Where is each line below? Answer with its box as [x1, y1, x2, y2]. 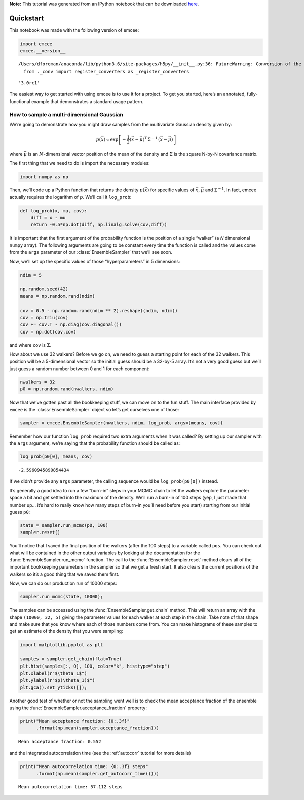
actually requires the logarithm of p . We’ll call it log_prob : [9, 194, 132, 200]
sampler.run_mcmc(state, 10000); [20, 594, 103, 600]
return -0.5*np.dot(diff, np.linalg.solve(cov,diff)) [30, 222, 167, 228]
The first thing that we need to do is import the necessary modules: [9, 160, 150, 166]
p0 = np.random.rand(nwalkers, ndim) [20, 386, 114, 392]
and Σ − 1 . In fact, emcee [205, 186, 257, 193]
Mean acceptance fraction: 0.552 [18, 739, 101, 745]
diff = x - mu [30, 215, 66, 221]
